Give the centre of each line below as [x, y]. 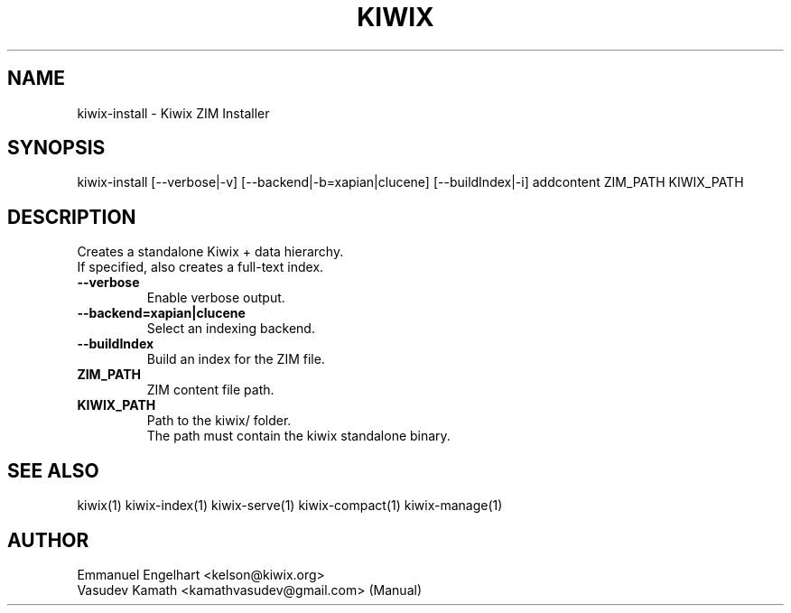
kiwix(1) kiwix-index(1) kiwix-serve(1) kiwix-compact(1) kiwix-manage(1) [290, 506]
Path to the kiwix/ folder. [219, 421]
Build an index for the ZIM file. [236, 359]
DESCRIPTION [72, 217]
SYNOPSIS [56, 148]
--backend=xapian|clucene [161, 313]
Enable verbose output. [216, 298]
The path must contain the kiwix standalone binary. [298, 436]
